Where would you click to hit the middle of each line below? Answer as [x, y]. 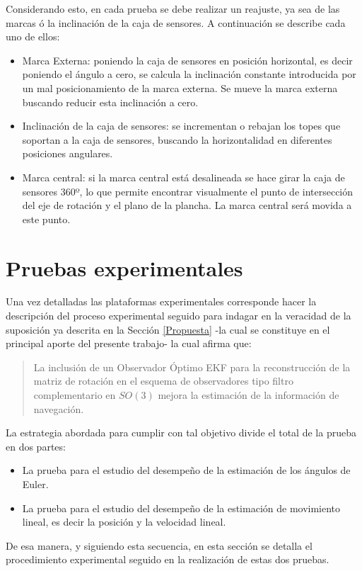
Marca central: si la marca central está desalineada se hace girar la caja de [183, 177]
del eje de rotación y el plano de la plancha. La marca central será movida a [187, 205]
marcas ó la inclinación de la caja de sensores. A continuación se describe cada [176, 22]
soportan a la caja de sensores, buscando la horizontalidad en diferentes [177, 139]
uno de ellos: [33, 36]
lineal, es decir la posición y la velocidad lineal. [124, 522]
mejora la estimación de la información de [249, 395]
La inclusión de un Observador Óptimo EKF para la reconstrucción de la [192, 367]
